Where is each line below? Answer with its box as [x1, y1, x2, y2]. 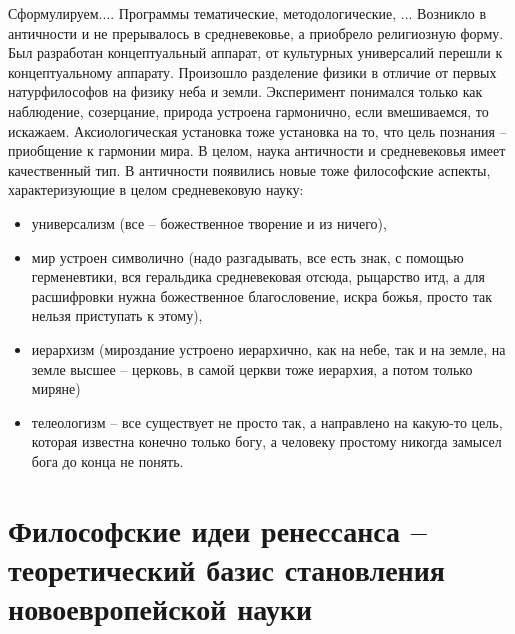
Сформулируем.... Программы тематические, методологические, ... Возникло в [8, 3, 487, 23]
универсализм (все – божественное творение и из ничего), [31, 212, 387, 233]
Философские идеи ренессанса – [8, 509, 427, 550]
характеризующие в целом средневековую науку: [8, 179, 304, 200]
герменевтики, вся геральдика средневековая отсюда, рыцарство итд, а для [31, 266, 486, 287]
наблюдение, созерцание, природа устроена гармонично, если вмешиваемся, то [8, 100, 489, 121]
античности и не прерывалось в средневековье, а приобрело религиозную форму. [8, 22, 504, 43]
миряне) [31, 378, 81, 399]
